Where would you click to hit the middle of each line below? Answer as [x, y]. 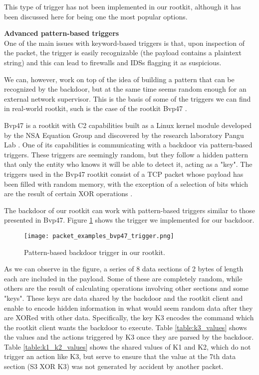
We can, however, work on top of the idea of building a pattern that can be [119, 79]
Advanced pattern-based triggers [62, 33]
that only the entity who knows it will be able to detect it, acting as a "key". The [128, 164]
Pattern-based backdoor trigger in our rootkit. [95, 252]
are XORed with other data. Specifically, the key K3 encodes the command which [129, 317]
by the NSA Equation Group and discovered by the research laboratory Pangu [124, 135]
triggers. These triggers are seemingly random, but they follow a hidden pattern [126, 154]
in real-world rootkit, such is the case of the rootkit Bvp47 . [96, 108]
